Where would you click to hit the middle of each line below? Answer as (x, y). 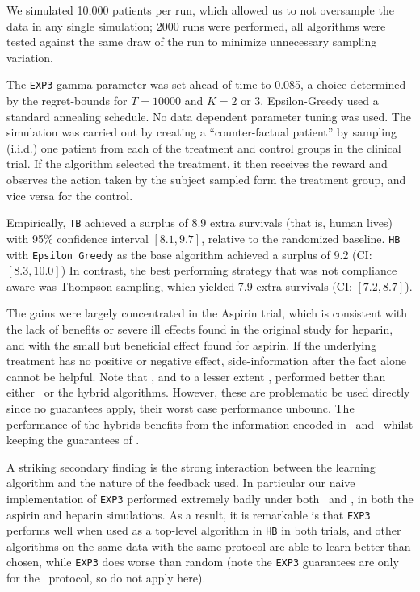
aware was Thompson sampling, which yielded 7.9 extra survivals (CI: (179, 286)
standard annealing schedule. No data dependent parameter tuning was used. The (209, 116)
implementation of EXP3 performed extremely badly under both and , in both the (210, 498)
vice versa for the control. (70, 195)
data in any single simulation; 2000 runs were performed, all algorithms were (196, 25)
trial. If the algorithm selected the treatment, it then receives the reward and (197, 164)
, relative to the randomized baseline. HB (301, 238)
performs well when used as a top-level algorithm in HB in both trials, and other (204, 530)
